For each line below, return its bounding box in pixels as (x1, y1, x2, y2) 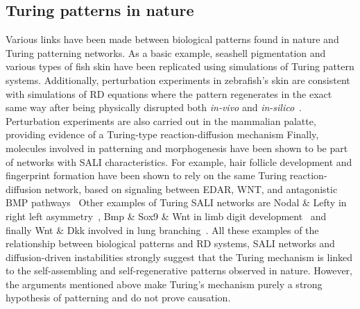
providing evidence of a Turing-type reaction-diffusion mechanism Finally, (6, 127, 319, 142)
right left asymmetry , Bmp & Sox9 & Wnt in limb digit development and (6, 208, 327, 223)
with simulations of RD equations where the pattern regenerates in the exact (6, 86, 332, 101)
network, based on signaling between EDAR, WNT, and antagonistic (44, 181, 338, 196)
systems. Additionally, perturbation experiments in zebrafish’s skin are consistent (6, 72, 350, 87)
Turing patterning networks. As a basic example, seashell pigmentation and (6, 45, 326, 60)
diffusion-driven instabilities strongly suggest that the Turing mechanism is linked (6, 249, 353, 264)
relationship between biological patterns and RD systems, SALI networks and (6, 236, 335, 251)
